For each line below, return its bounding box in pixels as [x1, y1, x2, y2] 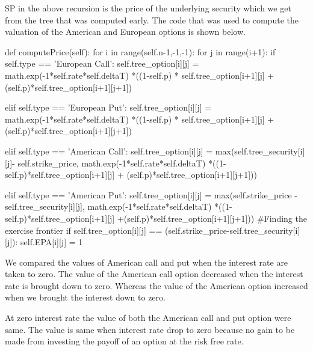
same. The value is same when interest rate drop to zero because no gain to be [5, 323, 295, 335]
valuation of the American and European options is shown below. [5, 25, 246, 38]
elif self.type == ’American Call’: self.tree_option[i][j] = [5, 144, 213, 157]
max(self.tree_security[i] [215, 144, 305, 157]
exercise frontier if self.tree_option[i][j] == [5, 224, 163, 236]
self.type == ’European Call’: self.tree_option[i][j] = [5, 57, 199, 70]
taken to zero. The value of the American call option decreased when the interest [5, 267, 303, 280]
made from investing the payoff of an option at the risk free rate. [5, 335, 244, 347]
